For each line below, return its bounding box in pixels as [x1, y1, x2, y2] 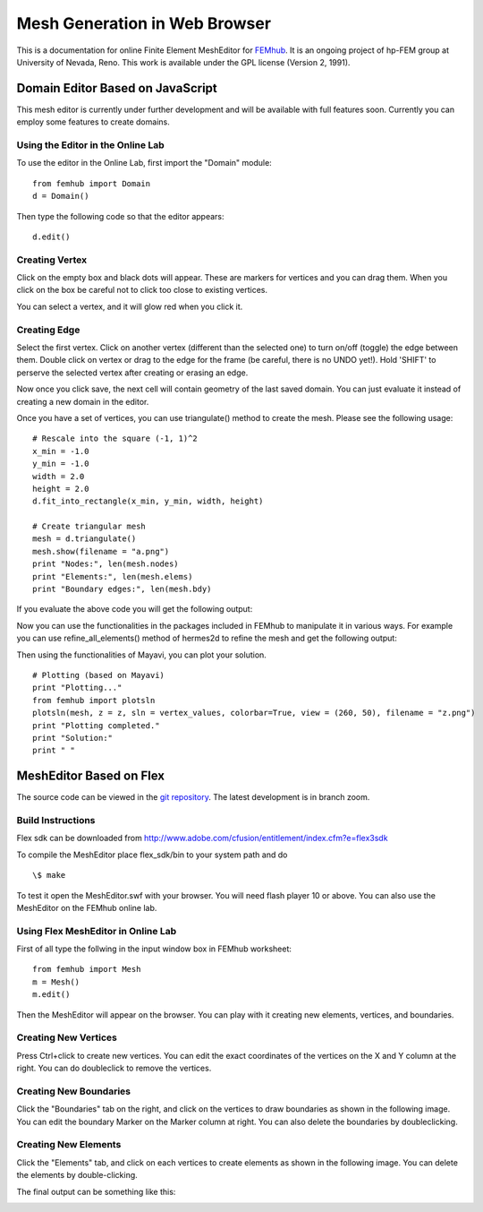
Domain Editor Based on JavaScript [16, 81, 218, 96]
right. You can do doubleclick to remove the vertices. [16, 1062, 212, 1074]
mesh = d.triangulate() [32, 534, 137, 544]
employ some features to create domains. [16, 116, 170, 127]
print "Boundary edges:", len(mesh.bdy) [32, 584, 212, 595]
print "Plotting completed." [32, 720, 160, 730]
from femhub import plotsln [32, 695, 156, 705]
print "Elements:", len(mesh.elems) [32, 572, 193, 581]
